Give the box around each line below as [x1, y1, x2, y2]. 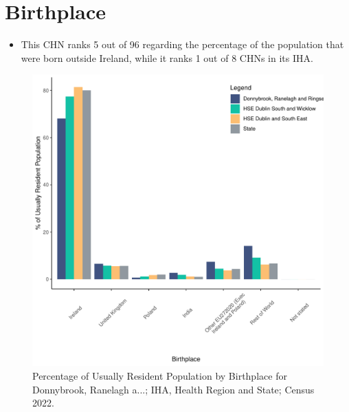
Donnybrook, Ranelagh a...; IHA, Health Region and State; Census [32, 382, 315, 396]
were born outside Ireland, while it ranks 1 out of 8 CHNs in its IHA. [21, 50, 313, 65]
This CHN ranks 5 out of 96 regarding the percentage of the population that [21, 37, 344, 52]
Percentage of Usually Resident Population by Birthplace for [32, 368, 287, 382]
